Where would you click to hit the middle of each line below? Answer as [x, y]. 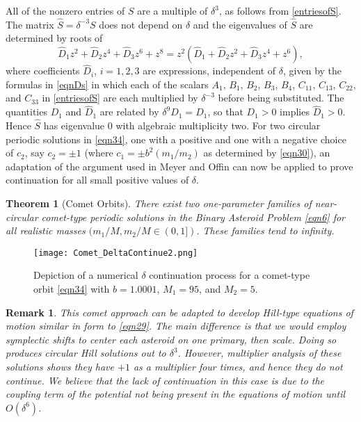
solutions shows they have [60, 366]
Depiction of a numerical [86, 275]
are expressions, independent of [209, 71]
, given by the [313, 71]
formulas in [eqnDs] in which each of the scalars [107, 84]
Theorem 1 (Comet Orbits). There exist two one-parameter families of [159, 203]
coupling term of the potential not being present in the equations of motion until [176, 394]
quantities [26, 112]
